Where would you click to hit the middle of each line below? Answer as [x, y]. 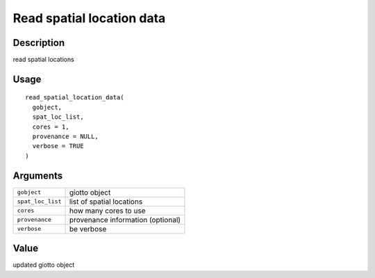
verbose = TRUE [58, 146]
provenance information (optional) [125, 220]
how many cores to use [107, 211]
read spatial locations [43, 60]
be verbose [88, 229]
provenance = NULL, [65, 137]
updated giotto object [44, 265]
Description [39, 43]
